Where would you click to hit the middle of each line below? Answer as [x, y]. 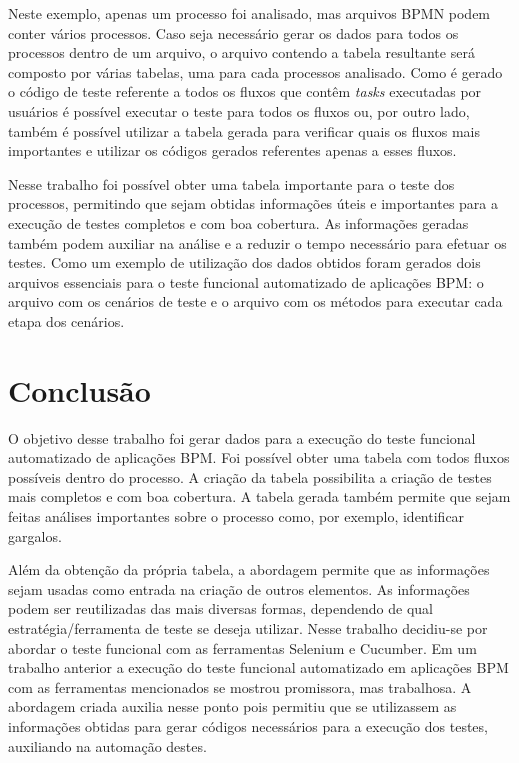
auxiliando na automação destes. [107, 745]
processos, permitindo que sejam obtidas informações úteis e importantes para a [253, 203]
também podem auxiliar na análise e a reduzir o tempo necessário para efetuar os [257, 242]
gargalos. [35, 535]
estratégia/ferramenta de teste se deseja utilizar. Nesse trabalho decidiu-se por [248, 627]
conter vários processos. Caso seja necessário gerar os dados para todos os [233, 32]
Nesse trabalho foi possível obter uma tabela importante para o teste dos [231, 183]
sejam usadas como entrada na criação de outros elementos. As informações [239, 588]
